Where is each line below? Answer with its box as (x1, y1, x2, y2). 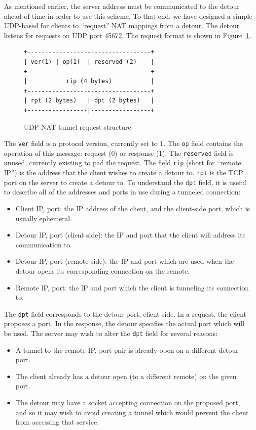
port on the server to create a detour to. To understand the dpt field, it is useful (4, 177, 247, 187)
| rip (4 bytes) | (24, 78, 154, 85)
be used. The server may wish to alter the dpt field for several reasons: (4, 328, 218, 338)
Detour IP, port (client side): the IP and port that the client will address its (15, 230, 246, 240)
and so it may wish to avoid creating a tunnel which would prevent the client (15, 407, 249, 417)
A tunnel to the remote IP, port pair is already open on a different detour (15, 344, 239, 355)
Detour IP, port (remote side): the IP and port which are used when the (15, 256, 234, 266)
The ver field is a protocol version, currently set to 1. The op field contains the (4, 138, 243, 148)
